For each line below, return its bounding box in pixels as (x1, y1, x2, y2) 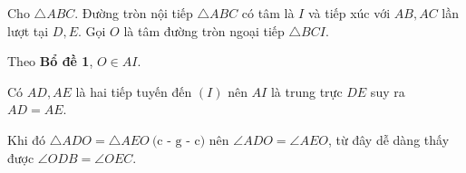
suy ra (370, 82, 405, 101)
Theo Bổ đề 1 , (7, 52, 93, 71)
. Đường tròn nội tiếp (74, 4, 193, 22)
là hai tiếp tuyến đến (75, 82, 192, 101)
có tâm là (241, 4, 295, 22)
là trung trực (270, 82, 343, 101)
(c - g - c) (151, 134, 206, 148)
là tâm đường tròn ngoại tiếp (123, 21, 285, 40)
